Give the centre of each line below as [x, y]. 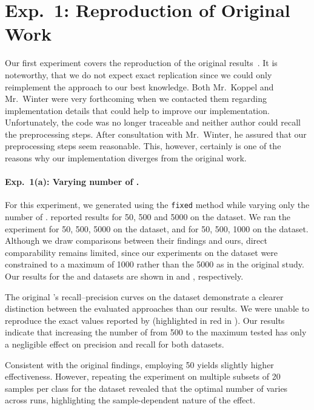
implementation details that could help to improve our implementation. [137, 110]
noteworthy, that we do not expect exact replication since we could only [139, 74]
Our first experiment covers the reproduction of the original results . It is [141, 63]
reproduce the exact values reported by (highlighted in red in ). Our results [145, 320]
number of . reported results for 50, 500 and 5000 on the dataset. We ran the [148, 217]
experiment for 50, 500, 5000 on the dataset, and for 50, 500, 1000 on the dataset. [157, 228]
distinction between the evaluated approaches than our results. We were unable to [157, 308]
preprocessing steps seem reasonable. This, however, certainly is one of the [143, 146]
